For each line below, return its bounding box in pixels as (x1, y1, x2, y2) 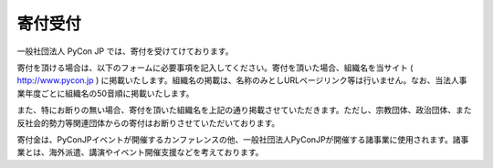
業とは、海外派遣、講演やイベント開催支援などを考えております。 (16, 147, 264, 158)
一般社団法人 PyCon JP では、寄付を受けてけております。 (16, 46, 234, 57)
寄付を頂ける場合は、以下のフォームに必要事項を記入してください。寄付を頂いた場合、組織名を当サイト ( (16, 62, 414, 73)
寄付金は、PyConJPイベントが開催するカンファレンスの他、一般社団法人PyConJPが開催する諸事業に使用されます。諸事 (16, 133, 469, 145)
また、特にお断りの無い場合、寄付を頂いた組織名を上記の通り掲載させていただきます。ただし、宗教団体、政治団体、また (16, 105, 472, 116)
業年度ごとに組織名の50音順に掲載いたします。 (16, 88, 194, 99)
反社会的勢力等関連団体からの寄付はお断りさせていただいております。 (16, 117, 280, 128)
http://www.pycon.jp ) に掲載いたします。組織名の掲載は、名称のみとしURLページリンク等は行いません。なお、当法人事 (16, 75, 467, 86)
